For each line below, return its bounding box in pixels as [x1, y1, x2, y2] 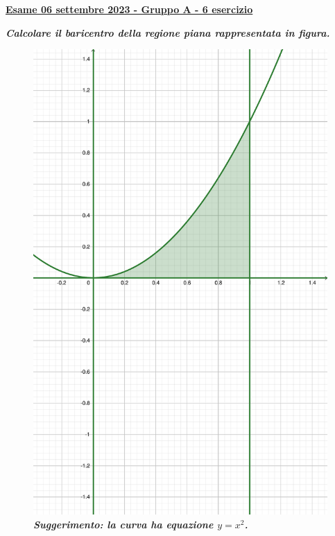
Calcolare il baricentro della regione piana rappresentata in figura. [6, 25, 330, 40]
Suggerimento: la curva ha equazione [33, 517, 214, 531]
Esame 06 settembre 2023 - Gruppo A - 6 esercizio [6, 2, 253, 16]
